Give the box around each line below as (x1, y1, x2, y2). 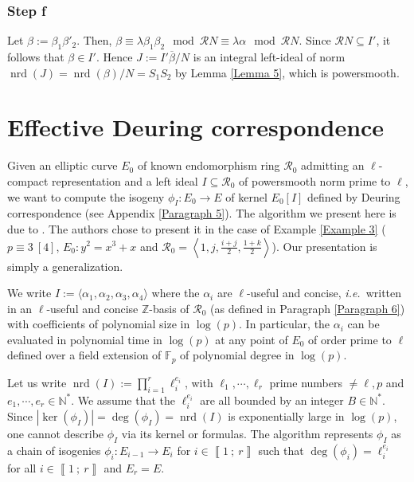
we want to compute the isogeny (7, 188, 165, 205)
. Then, (76, 32, 112, 49)
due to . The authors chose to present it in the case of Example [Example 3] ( (7, 220, 386, 237)
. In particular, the (239, 315, 330, 332)
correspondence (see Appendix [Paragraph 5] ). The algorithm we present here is (7, 205, 396, 221)
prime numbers (269, 374, 342, 390)
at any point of (215, 331, 288, 347)
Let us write (7, 374, 67, 390)
